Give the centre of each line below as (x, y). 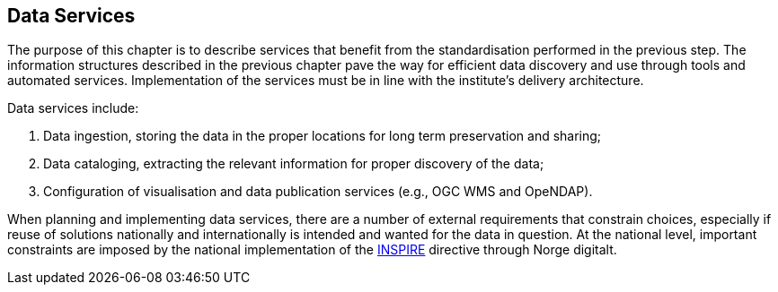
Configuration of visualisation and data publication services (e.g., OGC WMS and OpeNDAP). (318, 192)
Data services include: (73, 108)
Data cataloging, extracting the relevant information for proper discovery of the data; (294, 164)
